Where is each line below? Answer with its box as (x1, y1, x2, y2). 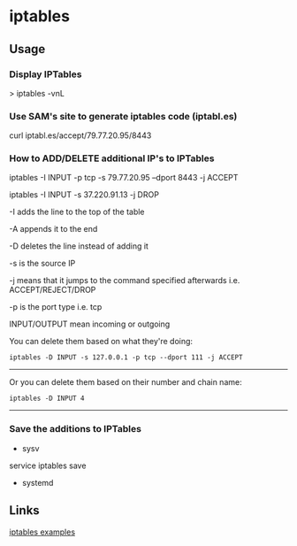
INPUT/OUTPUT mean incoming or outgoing (9, 319, 171, 329)
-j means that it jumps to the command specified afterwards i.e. (9, 275, 240, 286)
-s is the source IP (9, 258, 76, 269)
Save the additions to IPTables (9, 423, 141, 435)
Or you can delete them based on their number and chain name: (9, 377, 242, 388)
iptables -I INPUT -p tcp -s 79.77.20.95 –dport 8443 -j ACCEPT (9, 173, 239, 183)
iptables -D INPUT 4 (9, 394, 86, 404)
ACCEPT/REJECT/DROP (9, 285, 96, 296)
